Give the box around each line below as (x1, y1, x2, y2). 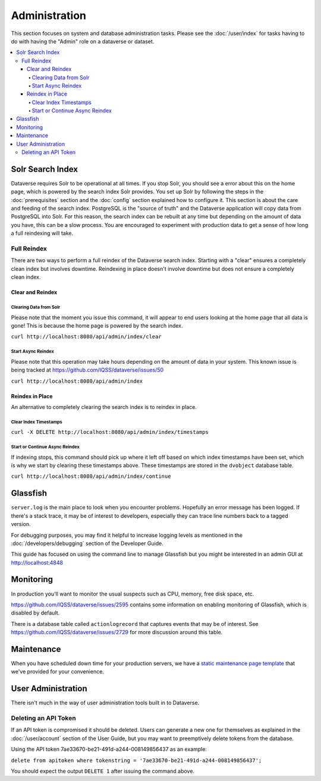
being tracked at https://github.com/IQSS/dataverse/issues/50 (11, 366, 164, 374)
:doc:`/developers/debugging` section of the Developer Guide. (11, 540, 163, 547)
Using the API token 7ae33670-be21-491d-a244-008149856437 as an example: (11, 746, 207, 753)
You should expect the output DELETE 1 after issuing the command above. (11, 767, 194, 775)
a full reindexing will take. (11, 229, 74, 237)
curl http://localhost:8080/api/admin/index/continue (11, 473, 171, 480)
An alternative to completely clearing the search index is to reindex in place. (11, 403, 197, 410)
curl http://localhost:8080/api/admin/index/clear (11, 333, 162, 340)
